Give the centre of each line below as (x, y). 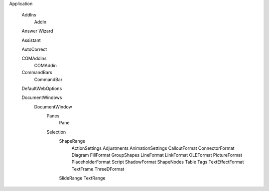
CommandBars (37, 73)
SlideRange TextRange (82, 178)
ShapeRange (72, 141)
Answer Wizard (37, 31)
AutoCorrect (34, 49)
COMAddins (34, 58)
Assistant (31, 40)
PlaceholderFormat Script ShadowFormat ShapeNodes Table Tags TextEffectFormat (158, 162)
